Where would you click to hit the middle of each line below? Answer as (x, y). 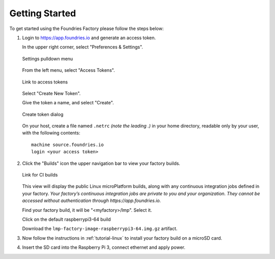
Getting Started (43, 13)
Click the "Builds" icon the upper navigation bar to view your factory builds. (101, 163)
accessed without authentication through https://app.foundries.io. (92, 200)
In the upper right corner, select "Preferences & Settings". (83, 47)
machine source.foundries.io (67, 145)
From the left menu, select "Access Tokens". (68, 70)
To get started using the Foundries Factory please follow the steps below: (87, 28)
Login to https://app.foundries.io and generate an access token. (89, 38)
